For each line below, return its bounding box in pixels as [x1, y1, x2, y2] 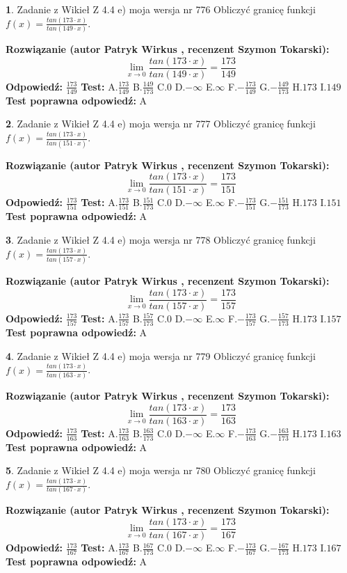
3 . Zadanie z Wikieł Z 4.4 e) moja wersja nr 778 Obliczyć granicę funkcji [6, 233, 316, 247]
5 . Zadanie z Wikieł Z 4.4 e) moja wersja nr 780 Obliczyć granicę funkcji [6, 463, 316, 478]
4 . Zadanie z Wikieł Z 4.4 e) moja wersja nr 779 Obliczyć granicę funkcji [6, 348, 316, 363]
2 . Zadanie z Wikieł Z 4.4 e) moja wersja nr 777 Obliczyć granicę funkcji [6, 116, 316, 131]
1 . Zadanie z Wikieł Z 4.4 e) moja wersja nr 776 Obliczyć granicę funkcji [6, 2, 316, 16]
